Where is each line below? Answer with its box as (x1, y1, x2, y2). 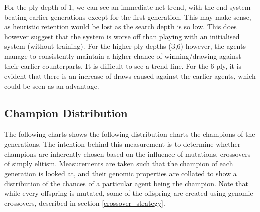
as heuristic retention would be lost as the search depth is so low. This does (4, 21, 237, 32)
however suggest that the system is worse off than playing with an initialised (4, 31, 240, 41)
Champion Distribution (4, 105, 128, 120)
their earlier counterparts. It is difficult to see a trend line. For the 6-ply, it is (4, 60, 242, 71)
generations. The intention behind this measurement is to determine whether (4, 138, 241, 149)
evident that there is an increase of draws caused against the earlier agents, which (4, 70, 256, 81)
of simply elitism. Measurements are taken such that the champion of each (4, 158, 233, 169)
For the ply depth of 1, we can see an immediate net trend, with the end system (4, 2, 251, 12)
